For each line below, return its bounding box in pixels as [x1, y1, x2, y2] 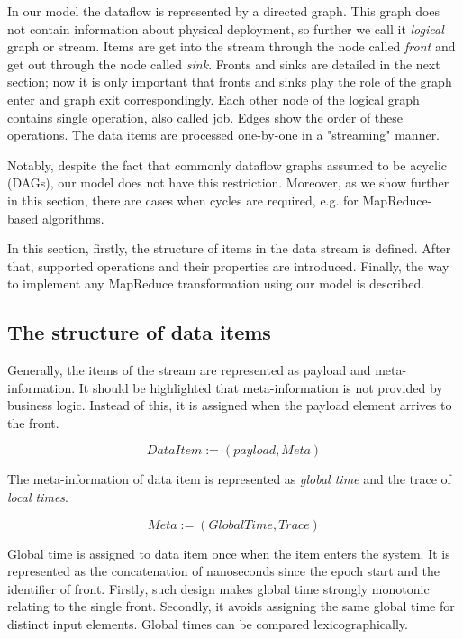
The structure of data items [7, 318, 271, 346]
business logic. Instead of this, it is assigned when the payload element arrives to [7, 396, 452, 415]
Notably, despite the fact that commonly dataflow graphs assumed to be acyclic [7, 155, 447, 174]
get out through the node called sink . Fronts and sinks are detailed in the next [7, 54, 440, 73]
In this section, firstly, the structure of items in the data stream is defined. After [7, 239, 451, 258]
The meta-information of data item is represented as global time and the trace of [7, 470, 451, 488]
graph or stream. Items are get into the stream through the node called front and [7, 37, 456, 56]
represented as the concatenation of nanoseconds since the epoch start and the [7, 561, 440, 580]
